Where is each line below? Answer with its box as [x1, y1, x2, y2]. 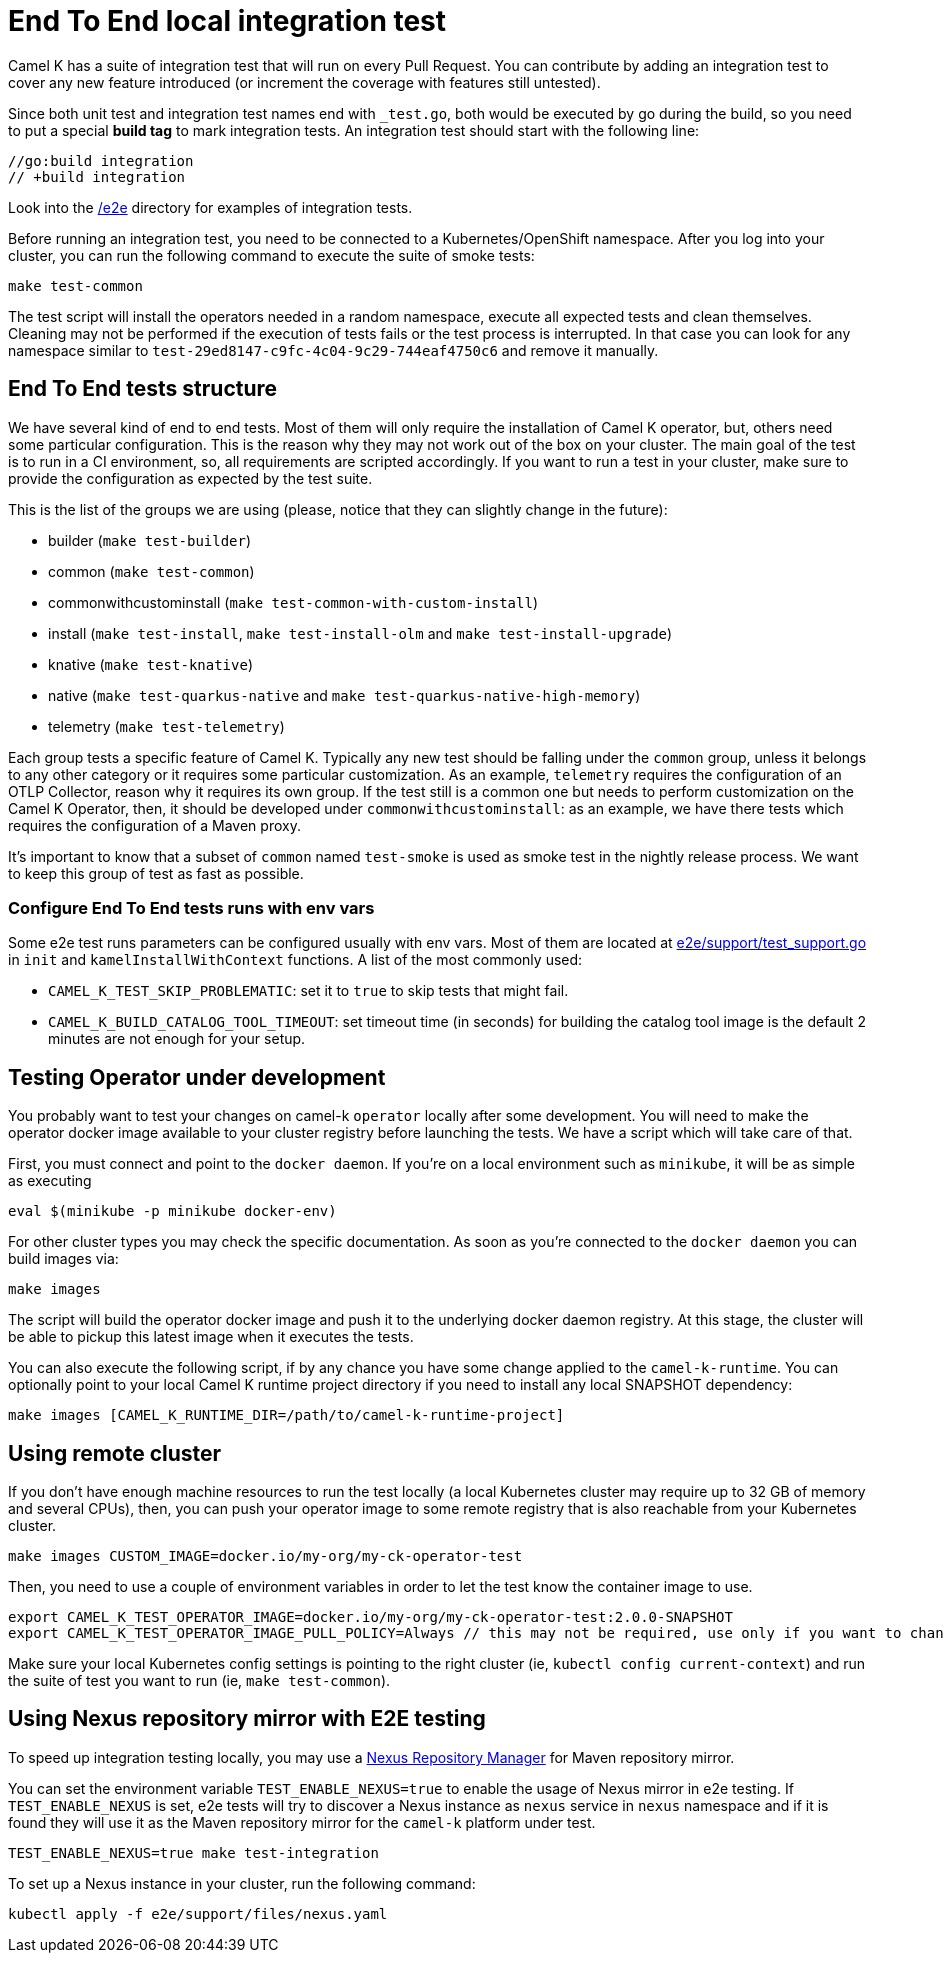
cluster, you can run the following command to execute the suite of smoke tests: [8, 246, 535, 264]
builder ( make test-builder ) [48, 531, 252, 549]
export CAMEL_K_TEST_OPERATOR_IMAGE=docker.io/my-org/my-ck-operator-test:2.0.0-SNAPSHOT [8, 1609, 733, 1626]
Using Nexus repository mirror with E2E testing [8, 1706, 486, 1732]
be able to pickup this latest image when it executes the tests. [8, 1328, 414, 1346]
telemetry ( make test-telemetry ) [48, 717, 285, 735]
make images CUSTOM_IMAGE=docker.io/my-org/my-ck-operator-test [8, 1548, 523, 1565]
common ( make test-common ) [48, 562, 255, 580]
